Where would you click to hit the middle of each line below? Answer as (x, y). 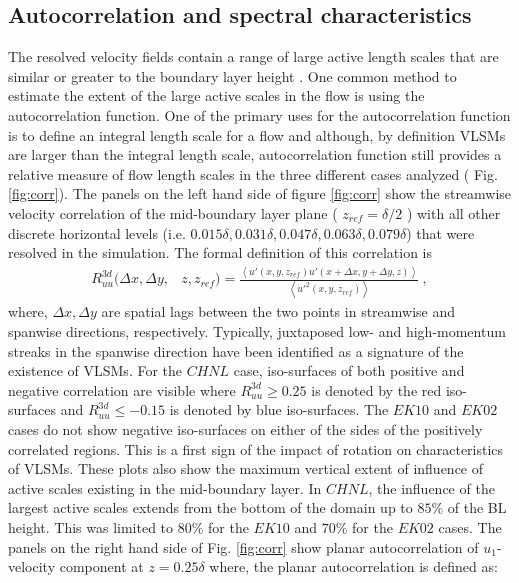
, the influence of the (431, 487)
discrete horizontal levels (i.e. (97, 232)
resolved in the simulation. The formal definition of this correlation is (220, 252)
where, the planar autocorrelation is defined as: (353, 566)
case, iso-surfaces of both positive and (349, 370)
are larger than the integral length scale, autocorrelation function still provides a (255, 154)
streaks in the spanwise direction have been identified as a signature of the (236, 350)
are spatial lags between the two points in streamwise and (278, 311)
